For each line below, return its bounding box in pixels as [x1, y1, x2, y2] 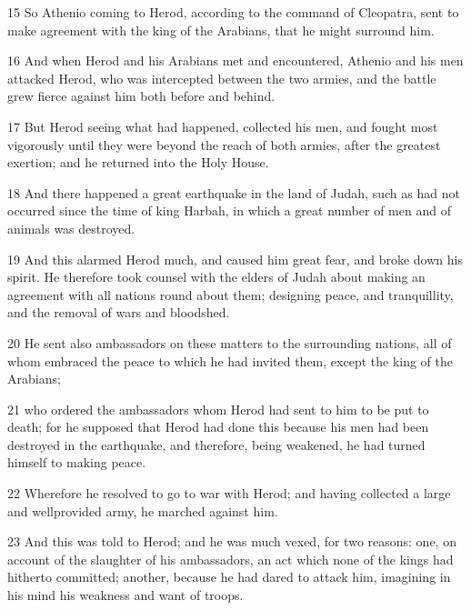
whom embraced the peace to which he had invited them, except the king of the [7, 351, 453, 370]
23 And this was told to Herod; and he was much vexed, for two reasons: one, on [7, 532, 456, 551]
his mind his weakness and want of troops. [7, 585, 244, 605]
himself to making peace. [7, 453, 146, 472]
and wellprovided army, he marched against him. [7, 501, 278, 520]
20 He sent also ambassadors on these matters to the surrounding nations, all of [7, 333, 452, 352]
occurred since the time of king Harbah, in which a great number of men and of [7, 201, 451, 220]
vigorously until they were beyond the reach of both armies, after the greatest [7, 135, 441, 154]
